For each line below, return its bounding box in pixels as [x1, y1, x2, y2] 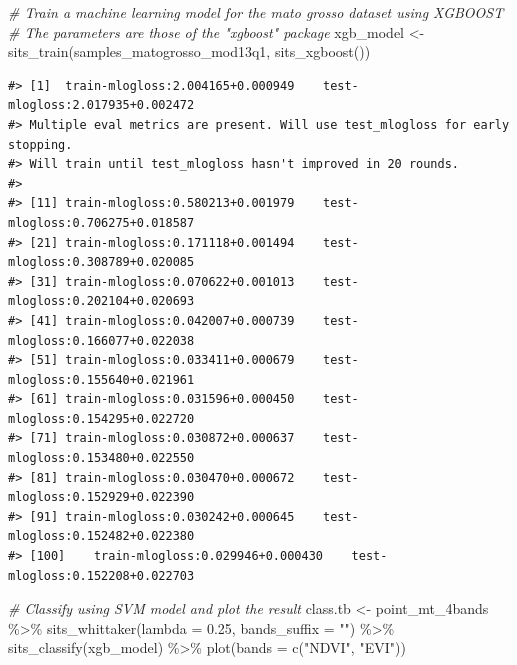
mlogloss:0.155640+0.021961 [8, 372, 195, 387]
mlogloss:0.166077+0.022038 [8, 333, 195, 348]
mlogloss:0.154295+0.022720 [8, 411, 195, 426]
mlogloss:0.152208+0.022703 [8, 568, 195, 583]
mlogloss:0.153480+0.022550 [8, 451, 195, 466]
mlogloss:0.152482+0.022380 [8, 529, 195, 544]
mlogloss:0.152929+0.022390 [8, 490, 195, 505]
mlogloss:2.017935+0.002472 [8, 98, 195, 113]
